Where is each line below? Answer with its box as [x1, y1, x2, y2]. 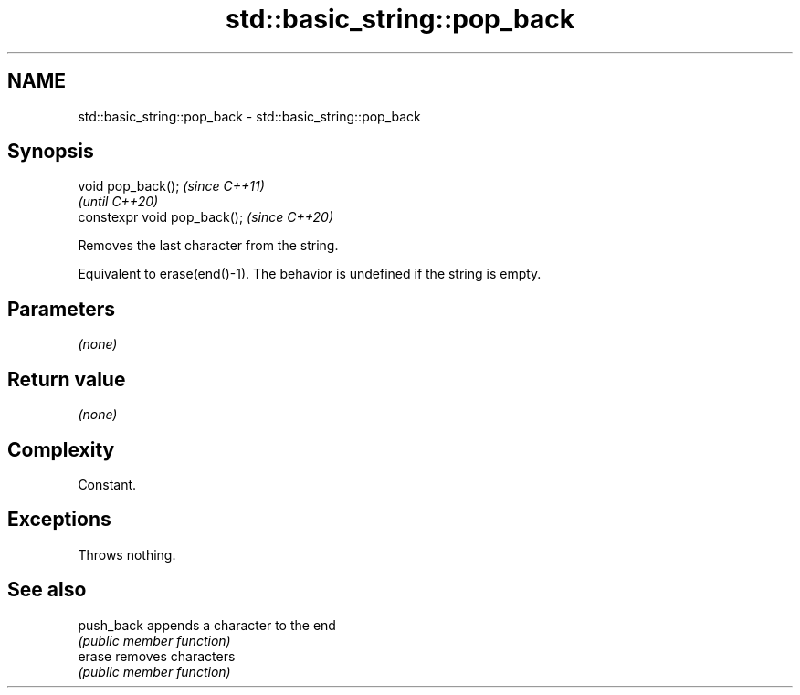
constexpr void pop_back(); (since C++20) [78, 209, 333, 226]
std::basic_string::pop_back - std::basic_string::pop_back [78, 108, 421, 124]
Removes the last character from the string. [78, 237, 339, 254]
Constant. [78, 476, 137, 492]
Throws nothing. [78, 546, 176, 563]
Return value [7, 367, 126, 391]
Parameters [7, 297, 115, 321]
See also [7, 578, 87, 602]
